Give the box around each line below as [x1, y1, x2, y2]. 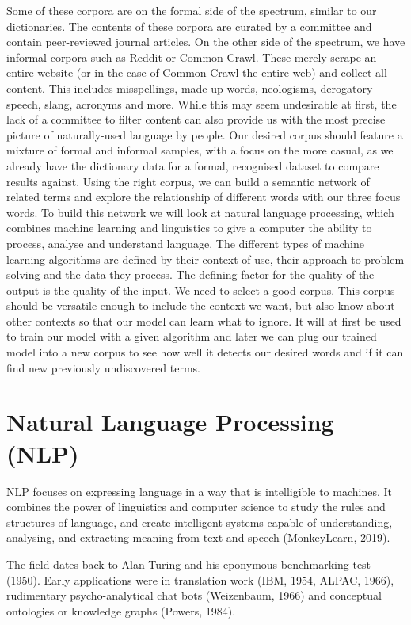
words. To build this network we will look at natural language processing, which [6, 204, 394, 220]
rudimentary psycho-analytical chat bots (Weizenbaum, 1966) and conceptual [6, 587, 382, 604]
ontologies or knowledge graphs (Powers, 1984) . [6, 602, 236, 619]
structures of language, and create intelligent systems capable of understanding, [6, 513, 393, 530]
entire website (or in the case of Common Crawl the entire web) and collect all [6, 64, 387, 81]
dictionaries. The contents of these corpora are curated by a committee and [6, 17, 372, 34]
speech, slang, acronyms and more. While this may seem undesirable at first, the [6, 95, 397, 112]
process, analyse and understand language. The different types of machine [6, 234, 365, 251]
